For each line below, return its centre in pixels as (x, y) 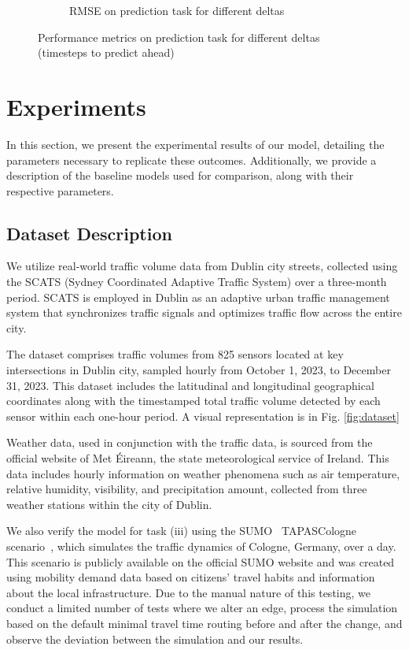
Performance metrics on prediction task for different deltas (179, 37)
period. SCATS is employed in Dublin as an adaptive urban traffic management (198, 297)
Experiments (76, 106)
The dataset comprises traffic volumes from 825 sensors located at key (175, 354)
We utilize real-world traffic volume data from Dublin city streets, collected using (202, 266)
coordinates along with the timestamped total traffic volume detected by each (193, 401)
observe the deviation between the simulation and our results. (155, 639)
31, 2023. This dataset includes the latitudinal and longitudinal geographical (190, 385)
